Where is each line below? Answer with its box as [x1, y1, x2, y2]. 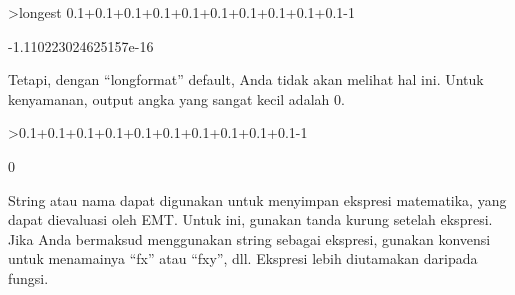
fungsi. [8, 267, 49, 288]
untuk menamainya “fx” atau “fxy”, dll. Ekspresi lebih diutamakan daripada [8, 248, 478, 269]
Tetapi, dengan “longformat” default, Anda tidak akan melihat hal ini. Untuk [8, 69, 484, 90]
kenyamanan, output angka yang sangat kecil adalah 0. [8, 88, 345, 109]
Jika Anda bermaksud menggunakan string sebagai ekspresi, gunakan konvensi [8, 228, 491, 249]
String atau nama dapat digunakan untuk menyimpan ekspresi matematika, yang [8, 189, 507, 210]
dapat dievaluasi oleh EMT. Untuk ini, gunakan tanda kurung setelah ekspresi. [8, 209, 493, 230]
